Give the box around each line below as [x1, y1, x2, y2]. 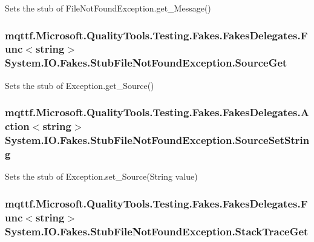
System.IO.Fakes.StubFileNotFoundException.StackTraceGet [5, 223, 309, 238]
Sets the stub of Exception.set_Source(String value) [5, 170, 198, 183]
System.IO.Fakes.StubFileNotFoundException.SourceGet [5, 55, 287, 70]
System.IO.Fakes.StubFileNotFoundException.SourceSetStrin [5, 132, 310, 148]
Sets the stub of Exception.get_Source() [5, 79, 154, 91]
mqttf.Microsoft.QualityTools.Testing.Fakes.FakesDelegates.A [5, 105, 309, 120]
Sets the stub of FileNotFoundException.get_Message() [5, 2, 211, 14]
